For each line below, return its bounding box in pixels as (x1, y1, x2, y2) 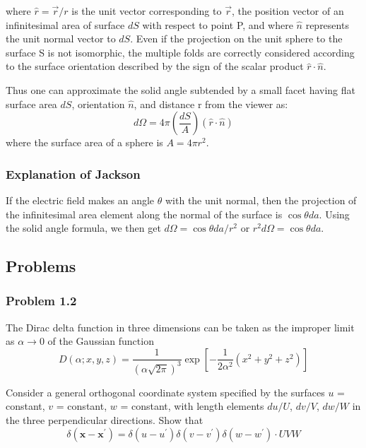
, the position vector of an (231, 4, 344, 18)
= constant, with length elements (120, 399, 264, 413)
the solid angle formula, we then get (6, 220, 161, 235)
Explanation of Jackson (6, 165, 141, 182)
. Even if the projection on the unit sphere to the (130, 31, 343, 46)
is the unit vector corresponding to (71, 4, 222, 18)
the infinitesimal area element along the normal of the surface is (6, 206, 283, 221)
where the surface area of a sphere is (6, 135, 163, 150)
